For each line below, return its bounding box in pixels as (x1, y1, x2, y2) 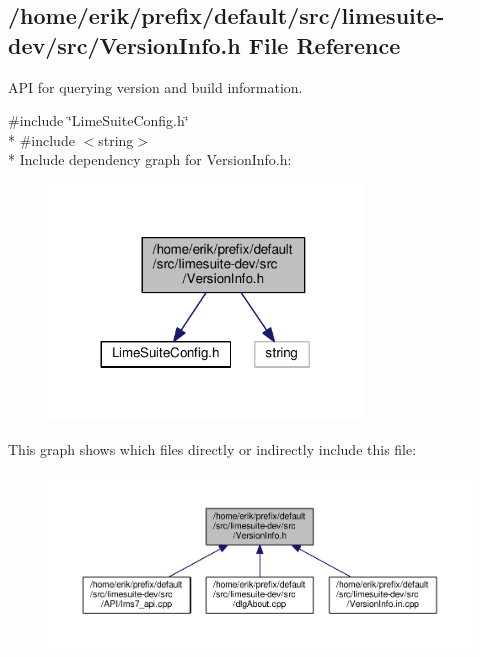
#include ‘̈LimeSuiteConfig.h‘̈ (8, 110, 189, 131)
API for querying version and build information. (8, 76, 303, 97)
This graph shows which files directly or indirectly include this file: (8, 438, 417, 459)
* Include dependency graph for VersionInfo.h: (8, 149, 292, 170)
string (98, 129, 134, 150)
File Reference (248, 29, 401, 60)
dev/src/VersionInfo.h (8, 29, 241, 60)
